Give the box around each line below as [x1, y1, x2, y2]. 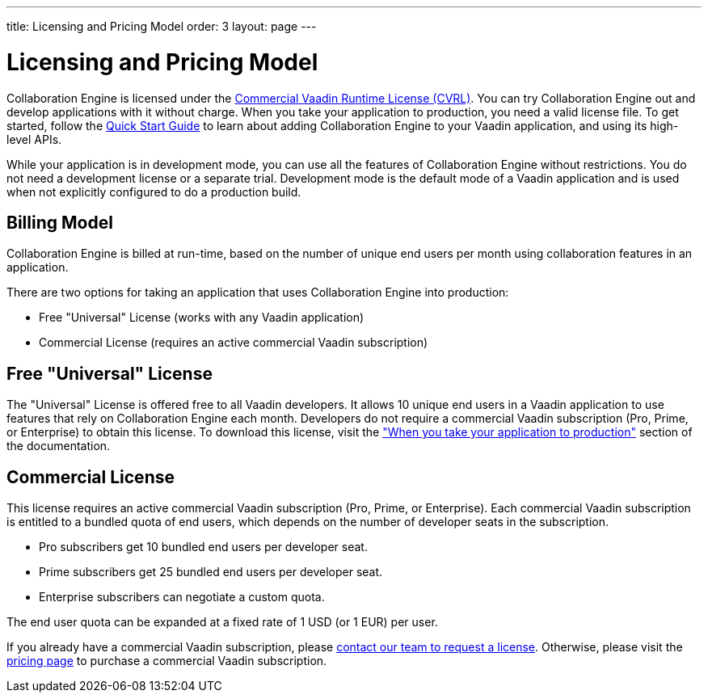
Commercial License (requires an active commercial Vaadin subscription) [39, 335, 428, 350]
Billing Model [6, 212, 113, 233]
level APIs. [6, 132, 62, 146]
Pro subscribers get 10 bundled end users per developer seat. [39, 540, 368, 554]
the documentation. [6, 439, 111, 453]
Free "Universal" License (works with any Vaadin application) [39, 310, 365, 325]
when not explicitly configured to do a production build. [6, 184, 301, 199]
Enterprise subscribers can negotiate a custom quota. [39, 590, 325, 604]
